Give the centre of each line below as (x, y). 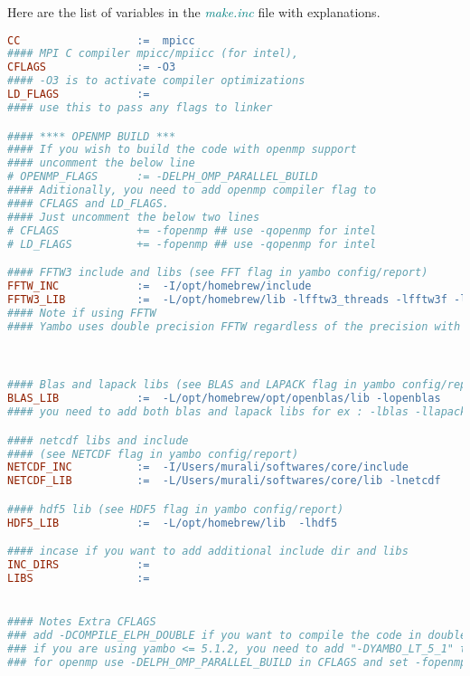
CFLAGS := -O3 (92, 67)
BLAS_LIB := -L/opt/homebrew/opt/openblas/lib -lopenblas (224, 399)
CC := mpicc (101, 40)
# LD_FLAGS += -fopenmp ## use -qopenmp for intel (192, 244)
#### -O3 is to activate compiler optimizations (156, 81)
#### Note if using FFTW (82, 313)
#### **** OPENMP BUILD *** (92, 136)
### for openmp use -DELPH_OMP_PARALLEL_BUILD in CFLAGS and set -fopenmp (237, 662)
